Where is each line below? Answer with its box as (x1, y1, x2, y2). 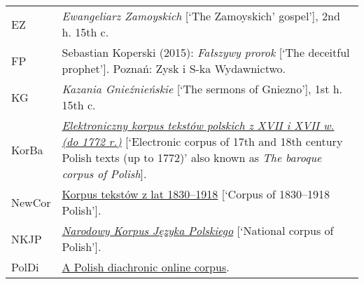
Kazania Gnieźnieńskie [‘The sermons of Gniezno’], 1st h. (62, 81, 343, 97)
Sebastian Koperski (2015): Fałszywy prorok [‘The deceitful (62, 44, 350, 60)
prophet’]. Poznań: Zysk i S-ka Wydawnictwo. (62, 60, 286, 76)
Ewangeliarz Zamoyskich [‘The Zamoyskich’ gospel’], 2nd (62, 8, 340, 24)
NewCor (11, 194, 51, 210)
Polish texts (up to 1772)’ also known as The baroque (62, 149, 322, 165)
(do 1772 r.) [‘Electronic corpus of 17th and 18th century (62, 133, 343, 149)
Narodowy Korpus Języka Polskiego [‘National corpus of (62, 222, 334, 238)
